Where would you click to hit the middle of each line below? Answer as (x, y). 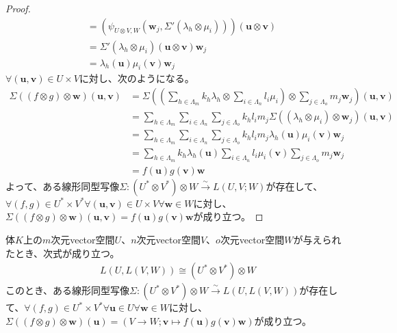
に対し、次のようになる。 (137, 78)
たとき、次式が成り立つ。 (63, 253)
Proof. (18, 8)
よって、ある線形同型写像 (63, 186)
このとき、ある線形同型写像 (68, 290)
